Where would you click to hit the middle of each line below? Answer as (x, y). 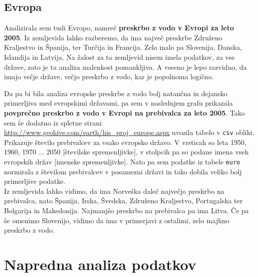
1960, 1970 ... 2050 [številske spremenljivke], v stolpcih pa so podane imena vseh (127, 152)
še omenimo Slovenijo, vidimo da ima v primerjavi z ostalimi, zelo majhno (117, 220)
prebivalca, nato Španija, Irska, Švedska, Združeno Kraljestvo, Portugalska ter (123, 201)
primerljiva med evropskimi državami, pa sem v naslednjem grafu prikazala (119, 103)
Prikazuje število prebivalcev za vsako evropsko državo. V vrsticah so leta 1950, (125, 142)
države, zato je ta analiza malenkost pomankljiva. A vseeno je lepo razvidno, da (126, 67)
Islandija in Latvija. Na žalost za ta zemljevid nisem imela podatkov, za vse (120, 57)
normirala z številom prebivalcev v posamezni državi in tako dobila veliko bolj (123, 171)
